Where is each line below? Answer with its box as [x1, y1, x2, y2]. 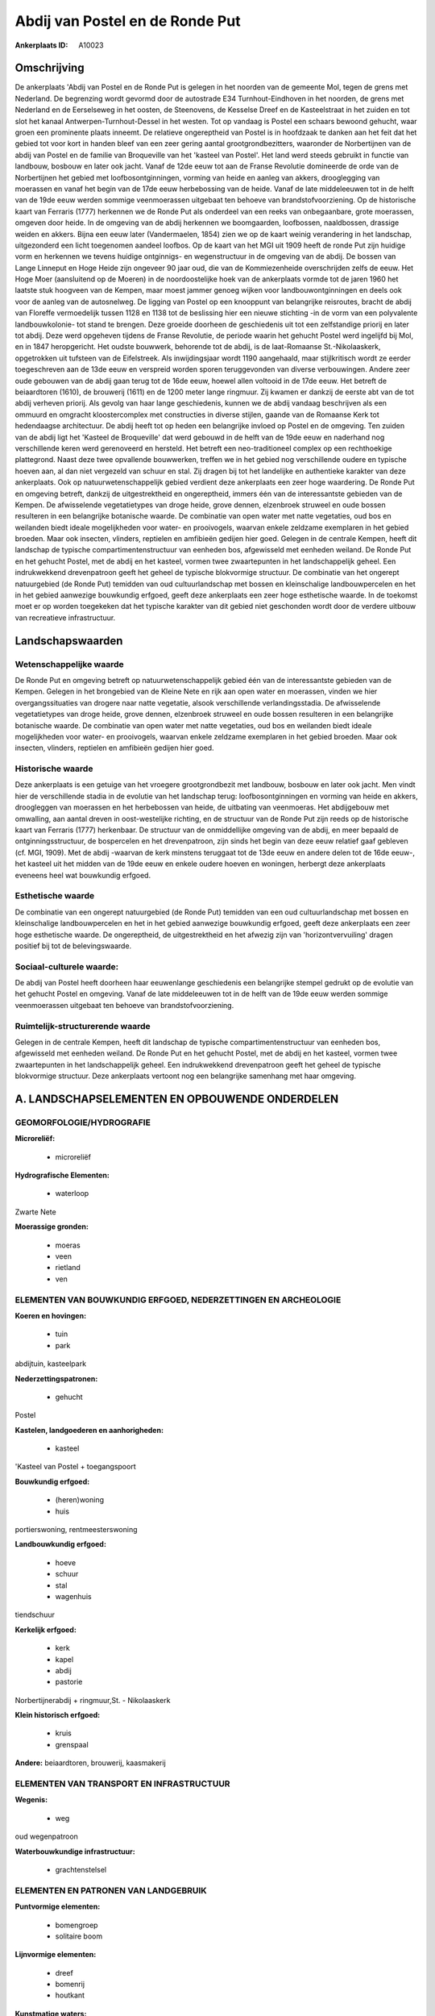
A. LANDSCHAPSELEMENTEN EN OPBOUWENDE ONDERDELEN [14, 1092, 339, 1106]
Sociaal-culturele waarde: [14, 960, 119, 972]
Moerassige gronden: [14, 1222, 89, 1231]
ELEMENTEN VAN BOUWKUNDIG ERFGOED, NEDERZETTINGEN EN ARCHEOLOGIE [14, 1294, 342, 1306]
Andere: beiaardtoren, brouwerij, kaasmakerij [14, 1758, 167, 1768]
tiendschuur [14, 1610, 56, 1620]
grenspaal [55, 1739, 89, 1749]
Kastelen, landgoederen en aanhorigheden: [14, 1425, 164, 1435]
